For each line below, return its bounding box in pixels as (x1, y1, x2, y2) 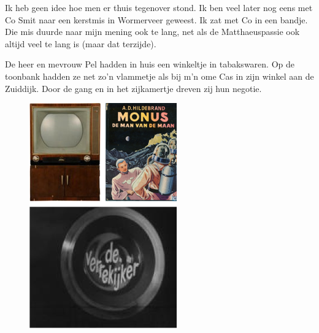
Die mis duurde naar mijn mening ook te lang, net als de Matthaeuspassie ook (5, 25, 300, 38)
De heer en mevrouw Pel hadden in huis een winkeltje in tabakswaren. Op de (5, 58, 294, 71)
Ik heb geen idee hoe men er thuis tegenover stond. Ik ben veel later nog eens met (5, 1, 313, 13)
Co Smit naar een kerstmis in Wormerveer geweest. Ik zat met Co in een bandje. (5, 13, 308, 26)
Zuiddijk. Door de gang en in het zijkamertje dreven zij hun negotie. (5, 82, 262, 94)
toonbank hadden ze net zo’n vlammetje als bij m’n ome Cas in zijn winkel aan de (5, 69, 314, 82)
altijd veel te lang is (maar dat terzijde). (5, 37, 156, 50)
